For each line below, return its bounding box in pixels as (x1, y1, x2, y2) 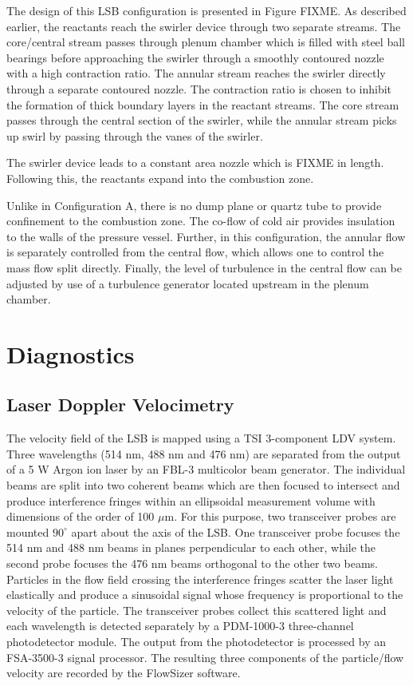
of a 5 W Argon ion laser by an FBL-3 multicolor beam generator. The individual (6, 461, 406, 478)
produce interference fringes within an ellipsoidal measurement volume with (6, 492, 376, 509)
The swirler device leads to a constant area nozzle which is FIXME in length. (6, 154, 384, 171)
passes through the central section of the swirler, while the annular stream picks (6, 112, 397, 129)
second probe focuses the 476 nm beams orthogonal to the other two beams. (6, 555, 378, 572)
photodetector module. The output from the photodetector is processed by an (6, 632, 387, 649)
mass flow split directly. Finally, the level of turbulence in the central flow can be (6, 259, 402, 276)
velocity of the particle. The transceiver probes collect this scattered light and (6, 601, 387, 618)
